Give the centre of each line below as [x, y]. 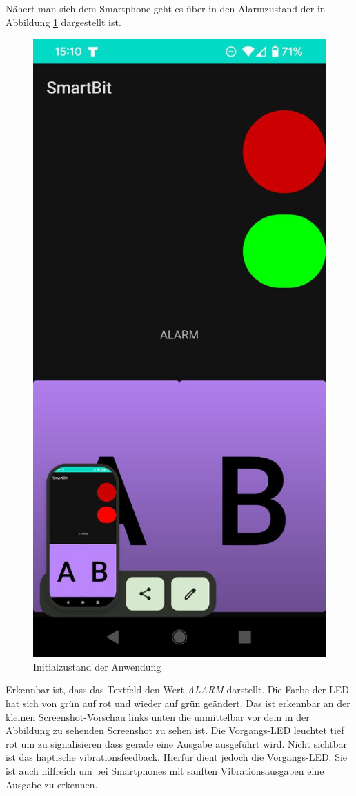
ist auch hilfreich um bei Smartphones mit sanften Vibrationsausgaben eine [165, 770]
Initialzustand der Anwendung [97, 666]
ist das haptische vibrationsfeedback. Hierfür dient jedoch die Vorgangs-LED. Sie [177, 757]
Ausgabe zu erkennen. [52, 784]
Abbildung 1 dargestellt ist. [63, 22]
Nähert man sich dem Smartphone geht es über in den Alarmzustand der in [166, 8]
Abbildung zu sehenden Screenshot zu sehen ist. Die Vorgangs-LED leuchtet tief [175, 730]
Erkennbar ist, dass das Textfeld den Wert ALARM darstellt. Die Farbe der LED [177, 690]
